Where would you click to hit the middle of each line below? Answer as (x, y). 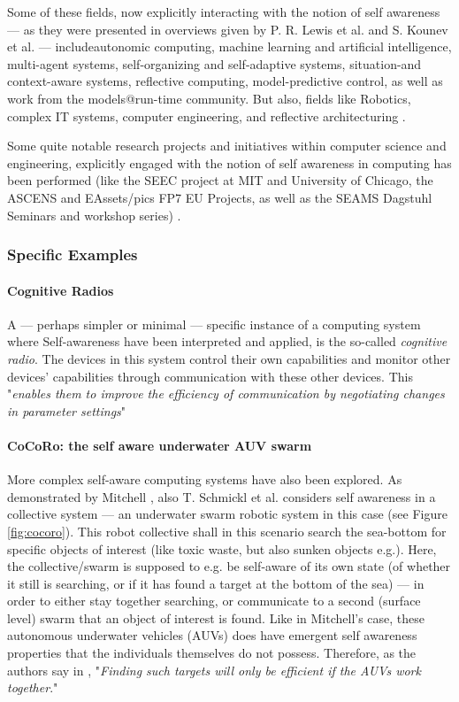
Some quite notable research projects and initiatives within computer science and (227, 146)
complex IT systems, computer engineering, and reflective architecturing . (207, 116)
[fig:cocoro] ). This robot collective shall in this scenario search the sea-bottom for (227, 531)
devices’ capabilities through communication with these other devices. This (210, 376)
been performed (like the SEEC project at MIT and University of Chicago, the (220, 180)
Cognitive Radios (61, 290)
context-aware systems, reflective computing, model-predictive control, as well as (225, 81)
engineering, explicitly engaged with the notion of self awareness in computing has (229, 162)
